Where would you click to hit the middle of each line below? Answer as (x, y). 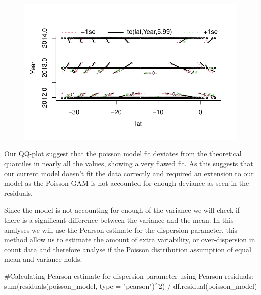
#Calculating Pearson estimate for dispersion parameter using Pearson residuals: (129, 276)
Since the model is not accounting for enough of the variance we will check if (122, 210)
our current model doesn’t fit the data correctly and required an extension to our (129, 173)
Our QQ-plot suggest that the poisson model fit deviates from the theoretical (123, 154)
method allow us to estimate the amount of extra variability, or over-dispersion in (130, 239)
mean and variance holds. (43, 259)
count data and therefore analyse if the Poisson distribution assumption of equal (128, 249)
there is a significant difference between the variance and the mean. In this (119, 219)
